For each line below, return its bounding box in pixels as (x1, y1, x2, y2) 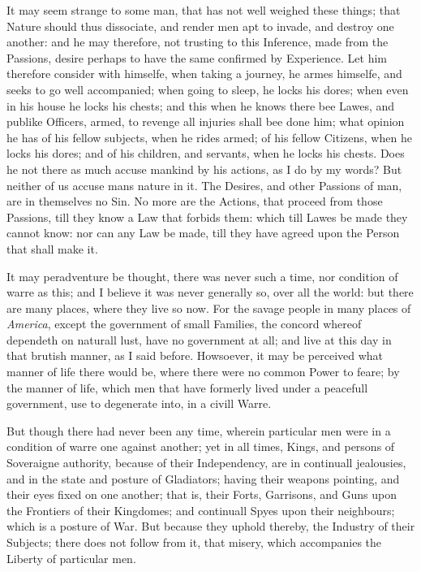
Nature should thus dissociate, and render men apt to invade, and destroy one (6, 17, 394, 34)
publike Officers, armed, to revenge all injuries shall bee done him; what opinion (6, 113, 405, 130)
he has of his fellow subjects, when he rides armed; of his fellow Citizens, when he (6, 128, 412, 145)
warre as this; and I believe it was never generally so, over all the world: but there (6, 284, 414, 301)
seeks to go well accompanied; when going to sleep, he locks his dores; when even (6, 80, 409, 97)
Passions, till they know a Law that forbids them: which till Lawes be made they (6, 208, 408, 225)
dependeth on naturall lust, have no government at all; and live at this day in (6, 331, 392, 348)
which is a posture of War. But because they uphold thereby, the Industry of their (6, 518, 415, 535)
